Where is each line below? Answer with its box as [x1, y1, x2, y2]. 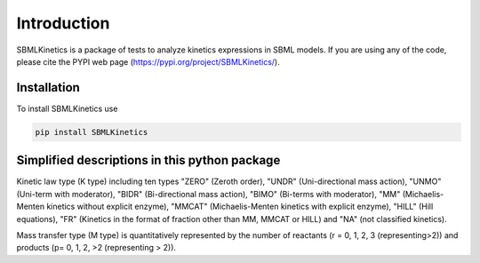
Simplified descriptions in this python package [16, 153, 281, 168]
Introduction [16, 13, 110, 33]
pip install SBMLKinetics [35, 127, 148, 137]
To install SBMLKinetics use [16, 103, 118, 114]
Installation [16, 80, 80, 95]
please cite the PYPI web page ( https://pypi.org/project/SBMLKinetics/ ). [16, 56, 280, 67]
